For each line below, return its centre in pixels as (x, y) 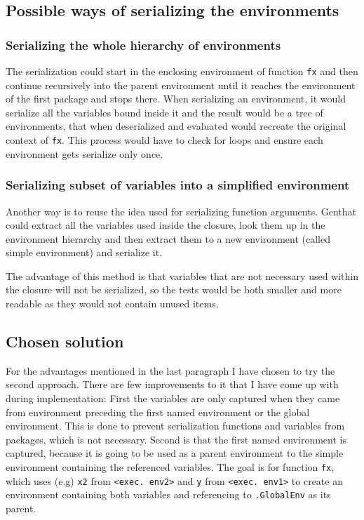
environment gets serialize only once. (85, 153)
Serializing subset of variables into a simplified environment (178, 185)
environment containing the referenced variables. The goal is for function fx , (170, 467)
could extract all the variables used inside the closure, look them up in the (166, 225)
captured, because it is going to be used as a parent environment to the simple (175, 453)
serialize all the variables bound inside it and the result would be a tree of (164, 112)
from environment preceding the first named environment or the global (158, 412)
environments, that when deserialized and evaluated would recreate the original (176, 126)
